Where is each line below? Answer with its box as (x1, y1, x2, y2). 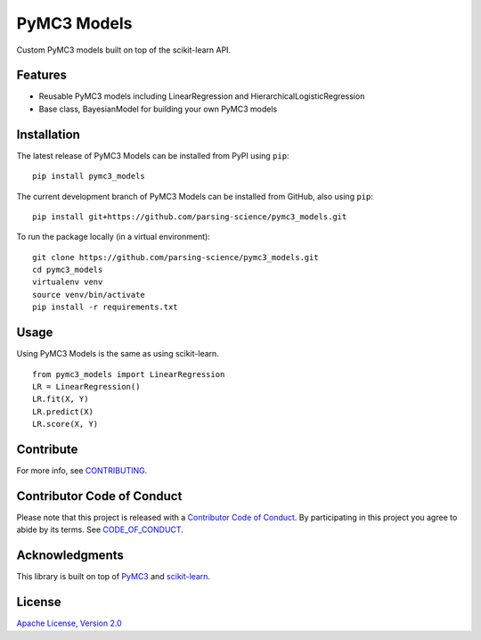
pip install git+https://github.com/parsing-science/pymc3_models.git (32, 211, 347, 222)
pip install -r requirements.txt (32, 302, 178, 312)
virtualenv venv (32, 277, 103, 287)
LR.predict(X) (32, 406, 94, 416)
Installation (16, 127, 80, 142)
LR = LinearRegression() (32, 382, 141, 391)
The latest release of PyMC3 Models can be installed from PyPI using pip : (16, 150, 289, 160)
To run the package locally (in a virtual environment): (16, 232, 211, 242)
